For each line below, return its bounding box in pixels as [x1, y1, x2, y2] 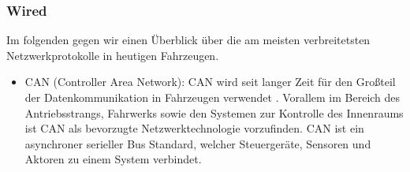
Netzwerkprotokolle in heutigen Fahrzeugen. [6, 47, 219, 63]
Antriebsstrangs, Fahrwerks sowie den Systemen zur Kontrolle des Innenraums [24, 104, 404, 121]
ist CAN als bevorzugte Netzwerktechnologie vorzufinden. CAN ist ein [24, 120, 364, 136]
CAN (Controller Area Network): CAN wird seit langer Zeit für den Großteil [24, 73, 396, 90]
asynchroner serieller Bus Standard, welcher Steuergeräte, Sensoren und [24, 135, 371, 151]
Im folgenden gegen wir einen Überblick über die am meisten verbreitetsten [6, 32, 371, 48]
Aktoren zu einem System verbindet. [24, 151, 202, 167]
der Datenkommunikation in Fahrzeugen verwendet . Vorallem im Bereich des [24, 89, 401, 105]
